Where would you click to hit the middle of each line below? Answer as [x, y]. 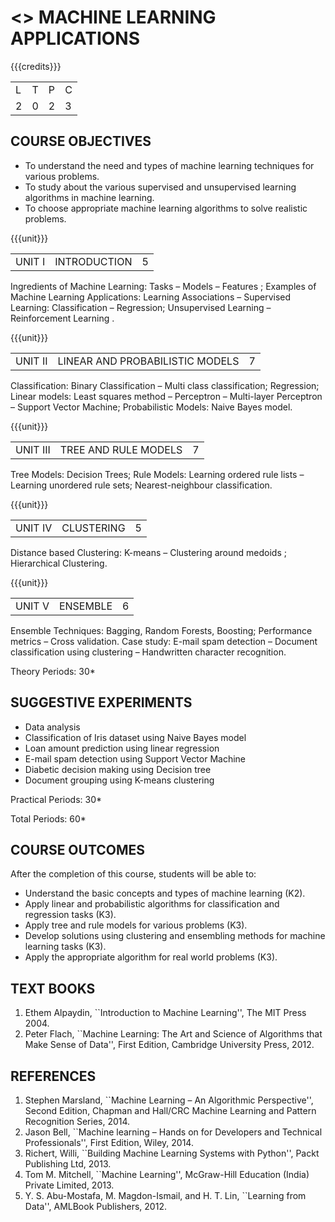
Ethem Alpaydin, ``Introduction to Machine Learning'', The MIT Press [165, 1013]
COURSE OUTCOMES [78, 849]
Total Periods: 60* [48, 818]
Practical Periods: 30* [56, 799]
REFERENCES [53, 1076]
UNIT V [32, 606]
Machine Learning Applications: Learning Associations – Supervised [151, 297]
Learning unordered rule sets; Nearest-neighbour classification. [141, 485]
